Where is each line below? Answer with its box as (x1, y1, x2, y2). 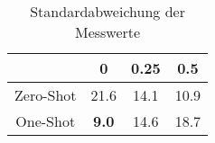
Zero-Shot (14, 85, 77, 105)
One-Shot (15, 111, 76, 131)
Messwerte (74, 22, 141, 42)
